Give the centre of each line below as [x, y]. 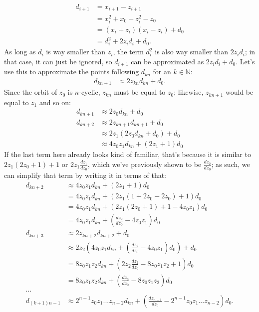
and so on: [55, 102]
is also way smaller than [192, 52]
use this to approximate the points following [72, 72]
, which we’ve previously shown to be [144, 164]
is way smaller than [76, 52]
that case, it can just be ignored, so [58, 61]
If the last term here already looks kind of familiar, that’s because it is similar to [128, 154]
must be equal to [140, 92]
